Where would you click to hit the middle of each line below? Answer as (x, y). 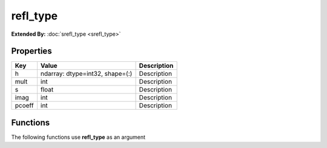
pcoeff (24, 106)
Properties (31, 51)
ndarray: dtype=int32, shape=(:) (86, 74)
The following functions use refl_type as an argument (78, 137)
